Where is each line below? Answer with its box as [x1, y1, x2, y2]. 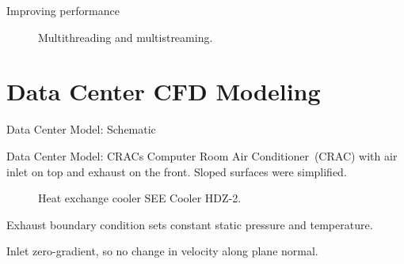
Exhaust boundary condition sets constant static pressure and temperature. [6, 216, 373, 232]
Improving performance [6, 2, 120, 18]
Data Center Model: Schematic [6, 121, 156, 138]
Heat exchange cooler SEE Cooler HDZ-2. [38, 190, 242, 206]
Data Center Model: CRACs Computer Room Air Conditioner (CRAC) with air [6, 147, 398, 164]
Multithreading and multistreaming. [38, 28, 213, 45]
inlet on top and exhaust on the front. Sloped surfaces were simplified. [6, 163, 347, 179]
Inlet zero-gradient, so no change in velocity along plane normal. [6, 243, 318, 259]
